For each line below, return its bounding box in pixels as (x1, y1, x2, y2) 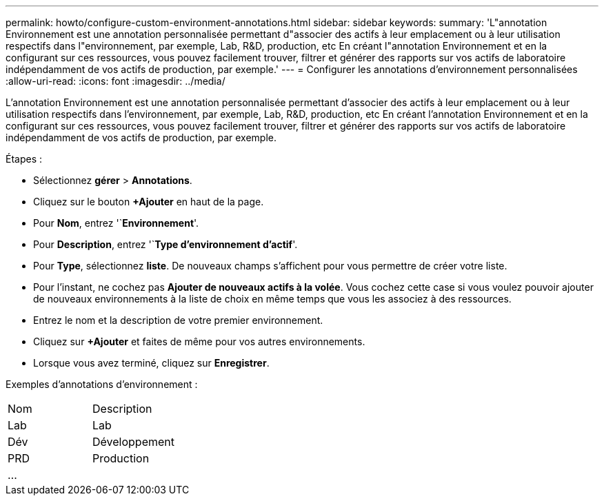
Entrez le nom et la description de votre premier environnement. (33, 314, 323, 326)
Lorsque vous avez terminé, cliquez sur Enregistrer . (33, 357, 270, 369)
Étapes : (6, 153, 43, 165)
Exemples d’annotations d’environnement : (6, 378, 198, 390)
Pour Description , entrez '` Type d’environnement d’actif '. (33, 238, 298, 250)
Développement (92, 435, 174, 449)
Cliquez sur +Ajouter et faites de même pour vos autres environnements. (33, 336, 365, 347)
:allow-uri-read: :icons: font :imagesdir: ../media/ (6, 75, 225, 87)
